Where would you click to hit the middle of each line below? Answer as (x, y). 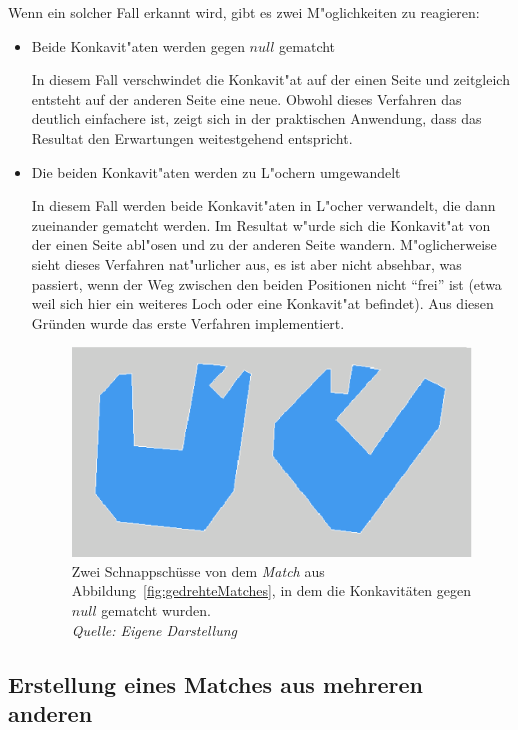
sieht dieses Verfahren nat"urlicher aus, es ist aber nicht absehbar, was (246, 263)
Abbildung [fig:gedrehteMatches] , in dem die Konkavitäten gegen (271, 590)
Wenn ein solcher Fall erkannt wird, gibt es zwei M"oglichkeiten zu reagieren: (244, 12)
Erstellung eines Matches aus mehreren (215, 683)
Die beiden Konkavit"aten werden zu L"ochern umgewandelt (216, 171)
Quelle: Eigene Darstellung (154, 629)
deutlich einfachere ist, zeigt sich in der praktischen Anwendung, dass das (256, 118)
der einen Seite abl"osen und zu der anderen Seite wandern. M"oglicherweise (264, 244)
